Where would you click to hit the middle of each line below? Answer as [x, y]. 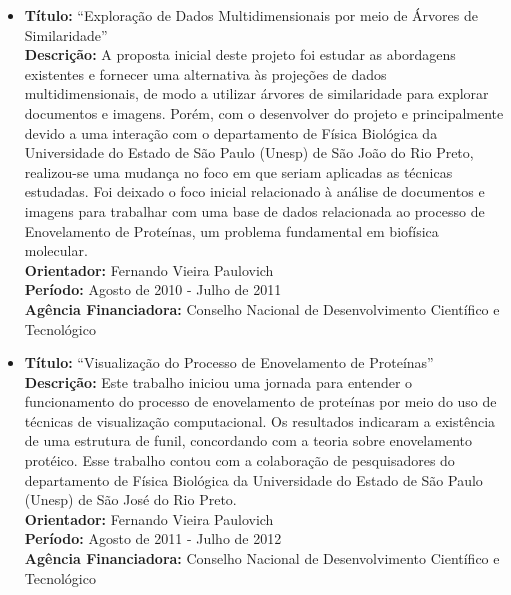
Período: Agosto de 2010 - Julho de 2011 [153, 289]
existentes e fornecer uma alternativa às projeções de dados [205, 73]
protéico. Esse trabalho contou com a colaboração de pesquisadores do [239, 460]
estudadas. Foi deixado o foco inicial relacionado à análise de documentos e [254, 191]
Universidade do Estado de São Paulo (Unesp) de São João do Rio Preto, [249, 152]
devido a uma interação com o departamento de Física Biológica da [231, 132]
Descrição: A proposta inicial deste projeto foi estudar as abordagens [240, 54]
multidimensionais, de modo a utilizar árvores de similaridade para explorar [256, 93]
